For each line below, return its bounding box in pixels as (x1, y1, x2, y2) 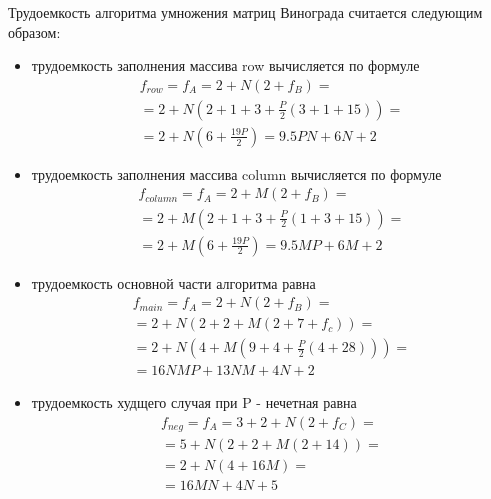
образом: (8, 21, 61, 42)
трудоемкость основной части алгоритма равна (31, 272, 316, 293)
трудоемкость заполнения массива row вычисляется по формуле (31, 55, 420, 76)
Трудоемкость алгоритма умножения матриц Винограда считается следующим (8, 2, 483, 22)
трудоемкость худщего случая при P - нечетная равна (31, 392, 357, 413)
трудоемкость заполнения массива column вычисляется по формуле (31, 163, 442, 184)
